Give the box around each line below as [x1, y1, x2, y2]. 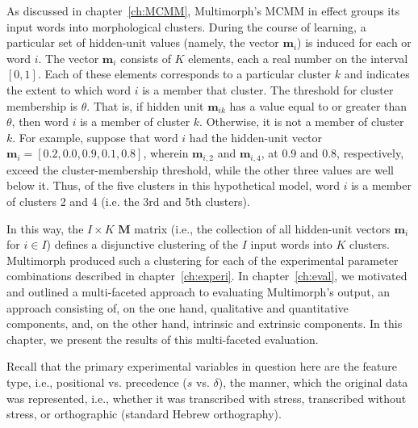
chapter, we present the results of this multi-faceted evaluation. [6, 330, 319, 347]
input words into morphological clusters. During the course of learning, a [6, 18, 366, 35]
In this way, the [6, 220, 84, 237]
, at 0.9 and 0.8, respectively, [261, 145, 404, 162]
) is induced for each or [297, 34, 412, 51]
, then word [11, 113, 69, 130]
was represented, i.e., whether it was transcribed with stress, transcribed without [6, 389, 407, 406]
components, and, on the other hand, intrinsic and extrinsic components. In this [6, 315, 403, 332]
